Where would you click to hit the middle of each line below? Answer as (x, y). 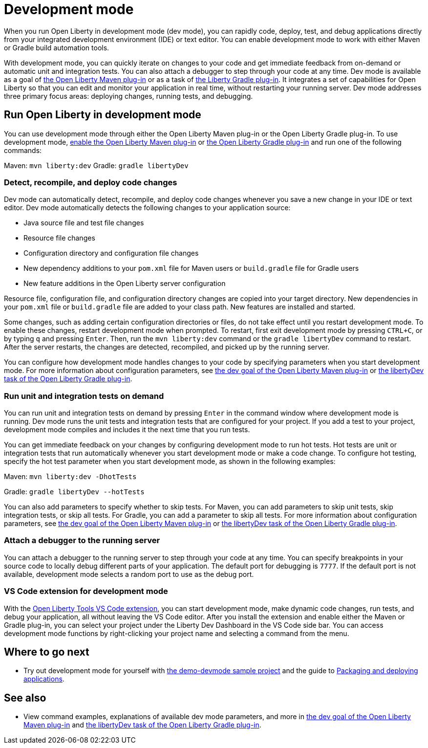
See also (25, 698)
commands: (23, 150)
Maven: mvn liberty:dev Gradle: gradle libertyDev (96, 165)
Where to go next (47, 652)
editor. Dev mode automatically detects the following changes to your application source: (147, 208)
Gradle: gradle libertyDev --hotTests (74, 492)
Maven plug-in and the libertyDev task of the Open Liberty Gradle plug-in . (142, 725)
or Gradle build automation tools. (57, 47)
